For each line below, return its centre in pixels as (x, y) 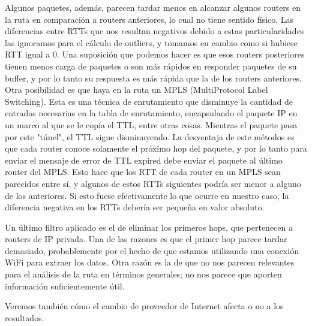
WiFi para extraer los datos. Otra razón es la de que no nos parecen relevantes (150, 262)
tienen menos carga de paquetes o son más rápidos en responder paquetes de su (151, 66)
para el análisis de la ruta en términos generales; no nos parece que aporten (143, 274)
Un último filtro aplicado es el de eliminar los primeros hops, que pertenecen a (149, 227)
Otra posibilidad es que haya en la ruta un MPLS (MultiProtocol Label (136, 90)
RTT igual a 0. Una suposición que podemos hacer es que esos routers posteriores (155, 54)
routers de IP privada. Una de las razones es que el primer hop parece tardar (146, 239)
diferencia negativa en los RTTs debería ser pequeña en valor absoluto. (135, 207)
